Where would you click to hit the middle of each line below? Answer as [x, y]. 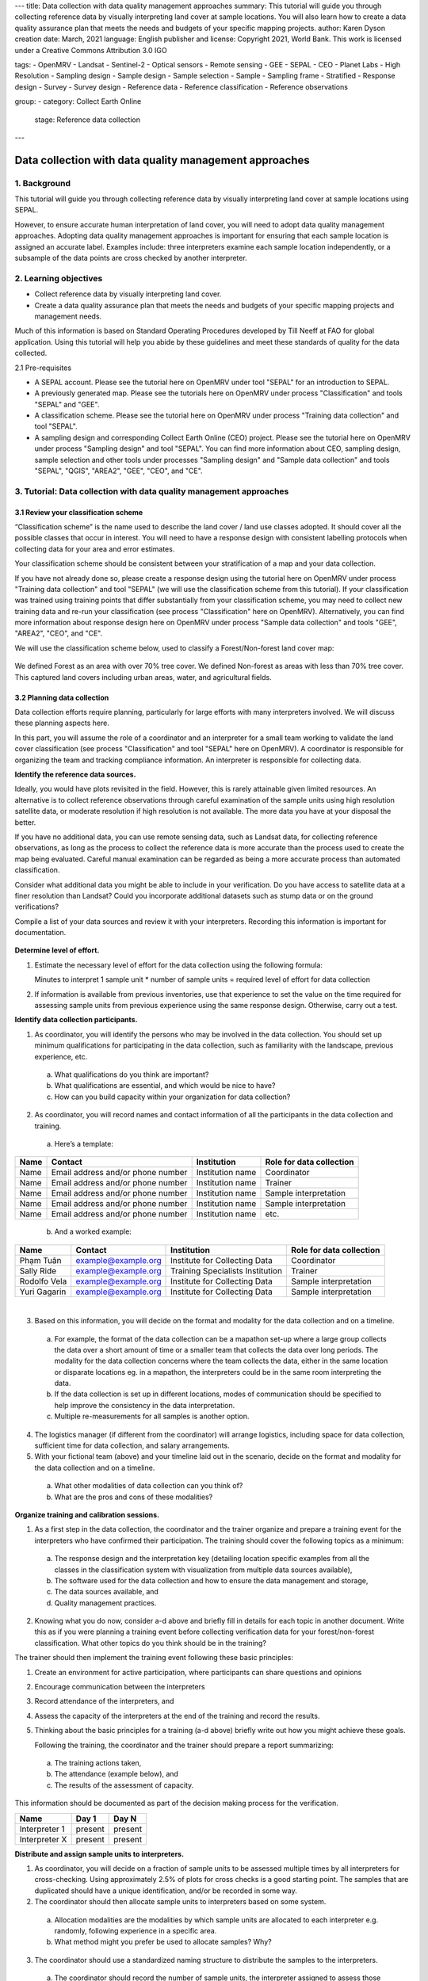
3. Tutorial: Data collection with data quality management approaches [152, 491]
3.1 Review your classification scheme [79, 512]
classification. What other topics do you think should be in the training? [151, 1643]
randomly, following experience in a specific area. [136, 1930]
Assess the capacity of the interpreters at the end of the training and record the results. [177, 1716]
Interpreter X [43, 1839]
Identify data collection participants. [76, 1020]
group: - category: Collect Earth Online [78, 101]
